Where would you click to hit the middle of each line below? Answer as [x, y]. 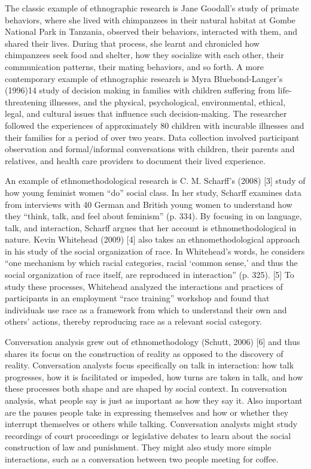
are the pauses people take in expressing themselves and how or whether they [147, 412]
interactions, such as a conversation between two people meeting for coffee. [142, 459]
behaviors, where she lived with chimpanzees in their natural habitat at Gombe [150, 19]
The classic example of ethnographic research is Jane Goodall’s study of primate [152, 8]
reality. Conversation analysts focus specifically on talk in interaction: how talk [150, 365]
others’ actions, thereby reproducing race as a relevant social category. [133, 321]
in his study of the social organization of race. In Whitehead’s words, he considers [155, 251]
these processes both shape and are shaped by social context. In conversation [146, 388]
